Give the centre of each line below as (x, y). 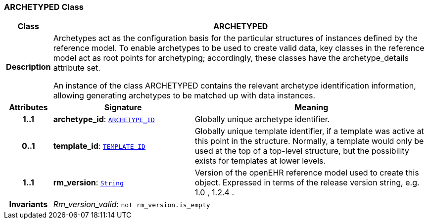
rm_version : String (88, 183)
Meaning (311, 108)
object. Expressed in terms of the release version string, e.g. (307, 183)
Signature (123, 108)
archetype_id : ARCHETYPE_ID (104, 119)
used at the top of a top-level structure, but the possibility (302, 151)
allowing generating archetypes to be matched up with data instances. (184, 96)
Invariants (28, 204)
